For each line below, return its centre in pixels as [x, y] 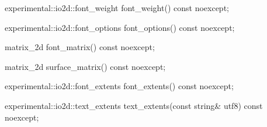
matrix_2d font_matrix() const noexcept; [80, 47]
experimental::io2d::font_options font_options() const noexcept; [120, 27]
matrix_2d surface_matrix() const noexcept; [85, 66]
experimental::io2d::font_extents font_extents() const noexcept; [119, 86]
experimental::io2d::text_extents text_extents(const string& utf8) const [134, 105]
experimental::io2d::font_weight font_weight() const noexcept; [117, 8]
